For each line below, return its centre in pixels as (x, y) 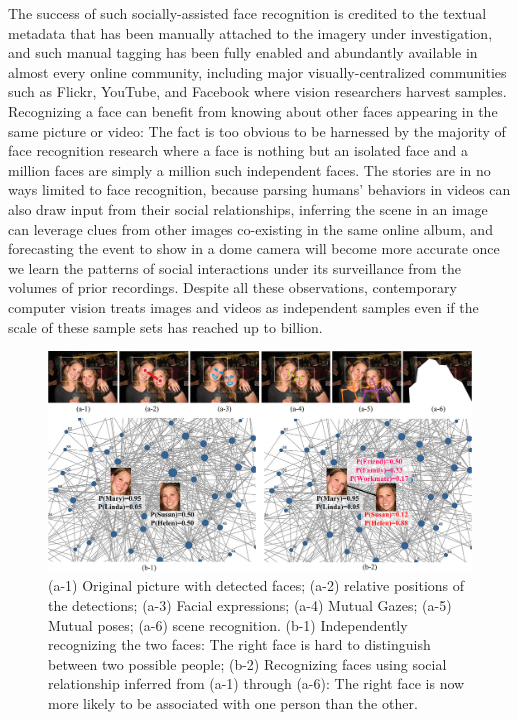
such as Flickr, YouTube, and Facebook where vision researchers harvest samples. (257, 91)
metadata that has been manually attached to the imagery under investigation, (250, 32)
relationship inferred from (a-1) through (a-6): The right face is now (256, 683)
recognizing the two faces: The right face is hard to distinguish (239, 644)
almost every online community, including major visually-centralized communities (257, 71)
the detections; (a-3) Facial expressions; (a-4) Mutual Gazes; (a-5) (250, 604)
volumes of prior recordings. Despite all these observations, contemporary (232, 287)
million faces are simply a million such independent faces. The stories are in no (249, 169)
